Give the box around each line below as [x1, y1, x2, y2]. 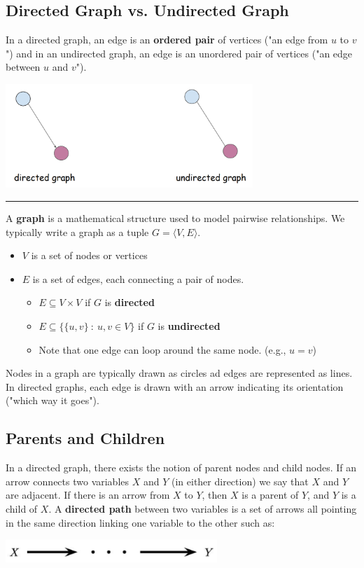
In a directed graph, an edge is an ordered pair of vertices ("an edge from [6, 32, 328, 47]
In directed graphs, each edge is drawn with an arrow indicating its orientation [6, 379, 344, 394]
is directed [104, 295, 155, 310]
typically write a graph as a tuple [6, 224, 149, 239]
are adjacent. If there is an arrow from [6, 487, 170, 502]
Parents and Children [6, 427, 165, 449]
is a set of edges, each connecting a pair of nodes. [32, 271, 244, 286]
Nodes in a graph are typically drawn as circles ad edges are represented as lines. [6, 366, 353, 380]
